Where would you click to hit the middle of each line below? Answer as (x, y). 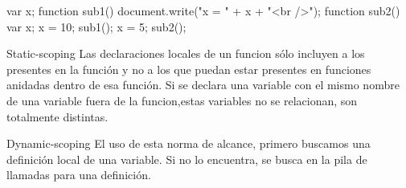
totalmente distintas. (57, 116)
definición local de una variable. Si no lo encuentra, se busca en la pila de (187, 159)
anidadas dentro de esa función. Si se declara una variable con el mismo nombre (203, 85)
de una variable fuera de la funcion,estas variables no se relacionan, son (182, 100)
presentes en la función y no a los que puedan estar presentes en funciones (189, 69)
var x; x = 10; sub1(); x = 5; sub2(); (96, 26)
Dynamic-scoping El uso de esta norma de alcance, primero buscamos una (189, 143)
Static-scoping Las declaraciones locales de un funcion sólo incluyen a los (186, 53)
